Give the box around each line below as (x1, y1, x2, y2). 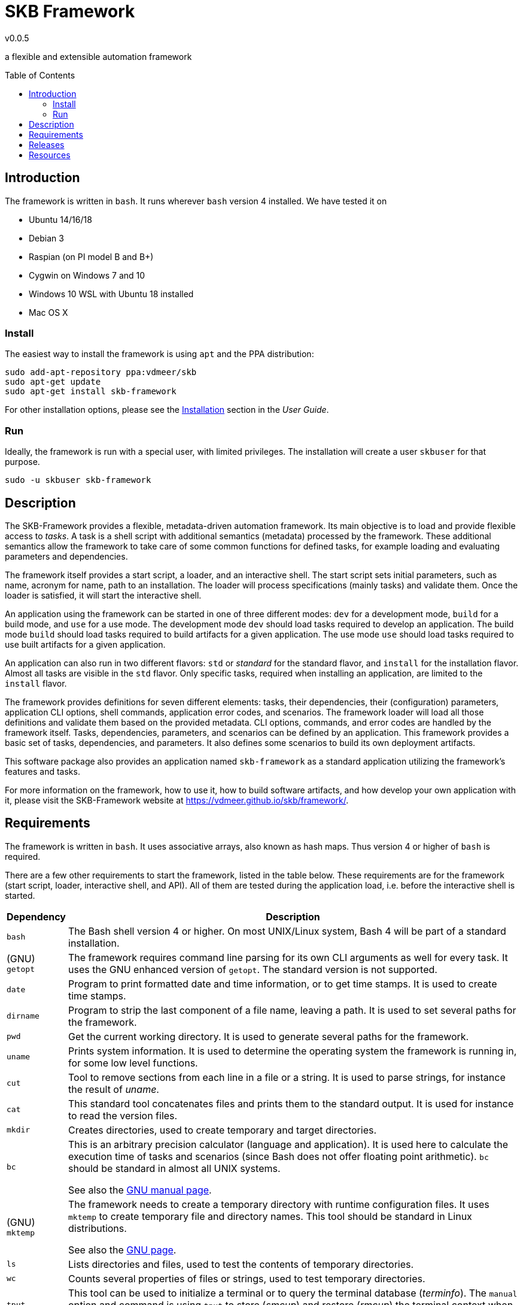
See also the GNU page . (68, 1243, 177, 1256)
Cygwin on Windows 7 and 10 (29, 270, 145, 280)
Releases (29, 139, 65, 150)
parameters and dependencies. (5, 551, 128, 561)
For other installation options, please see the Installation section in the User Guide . (5, 404, 329, 415)
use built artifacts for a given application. (5, 639, 166, 650)
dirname (7, 1011, 39, 1021)
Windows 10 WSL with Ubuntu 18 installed (29, 288, 194, 299)
